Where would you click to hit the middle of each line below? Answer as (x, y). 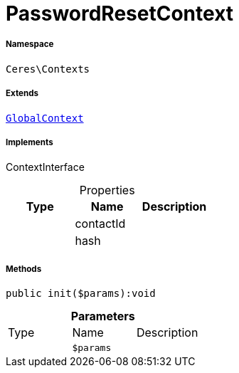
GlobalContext (45, 118)
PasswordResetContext (120, 14)
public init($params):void (81, 294)
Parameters (103, 316)
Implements (30, 142)
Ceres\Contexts (48, 69)
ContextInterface (45, 167)
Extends (22, 94)
